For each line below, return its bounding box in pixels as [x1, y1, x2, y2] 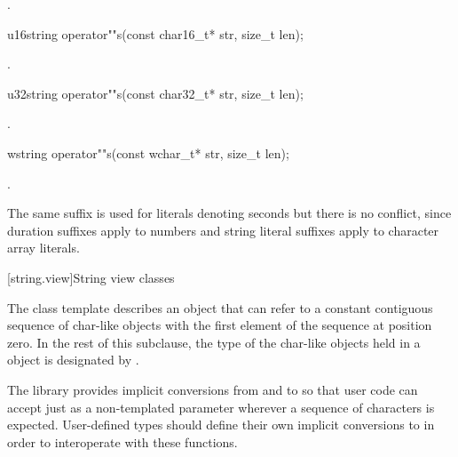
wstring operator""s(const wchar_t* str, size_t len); [7, 143, 289, 162]
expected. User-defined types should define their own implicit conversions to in [7, 415, 435, 434]
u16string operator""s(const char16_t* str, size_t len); [7, 24, 304, 43]
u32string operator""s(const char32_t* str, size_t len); [7, 84, 304, 102]
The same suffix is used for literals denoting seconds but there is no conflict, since [7, 204, 452, 222]
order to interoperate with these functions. [7, 432, 238, 451]
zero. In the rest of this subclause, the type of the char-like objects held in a [7, 333, 421, 351]
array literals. [7, 238, 80, 257]
